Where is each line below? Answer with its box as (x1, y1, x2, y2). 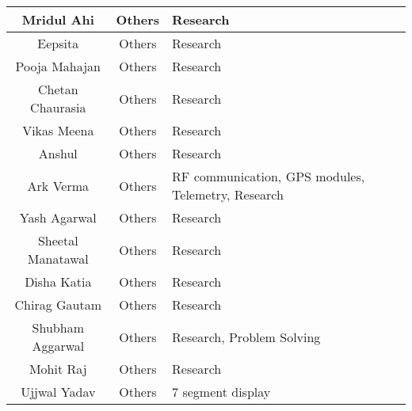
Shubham (32, 318, 84, 337)
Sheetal (37, 231, 78, 249)
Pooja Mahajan (15, 57, 101, 75)
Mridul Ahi (21, 10, 94, 29)
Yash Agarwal (19, 208, 97, 226)
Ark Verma (27, 176, 90, 195)
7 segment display (172, 382, 271, 401)
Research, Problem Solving (172, 327, 321, 346)
